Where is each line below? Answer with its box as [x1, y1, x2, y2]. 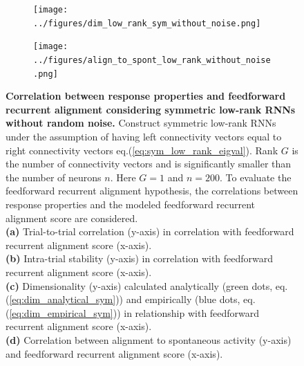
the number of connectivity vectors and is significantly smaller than [6, 156, 292, 171]
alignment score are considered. [6, 210, 138, 225]
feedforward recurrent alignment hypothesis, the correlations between [6, 183, 298, 198]
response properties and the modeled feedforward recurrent [6, 197, 256, 212]
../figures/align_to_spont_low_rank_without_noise [33, 55, 271, 65]
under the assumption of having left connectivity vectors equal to [6, 129, 282, 144]
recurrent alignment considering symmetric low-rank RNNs [6, 102, 296, 116]
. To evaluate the [219, 170, 292, 184]
